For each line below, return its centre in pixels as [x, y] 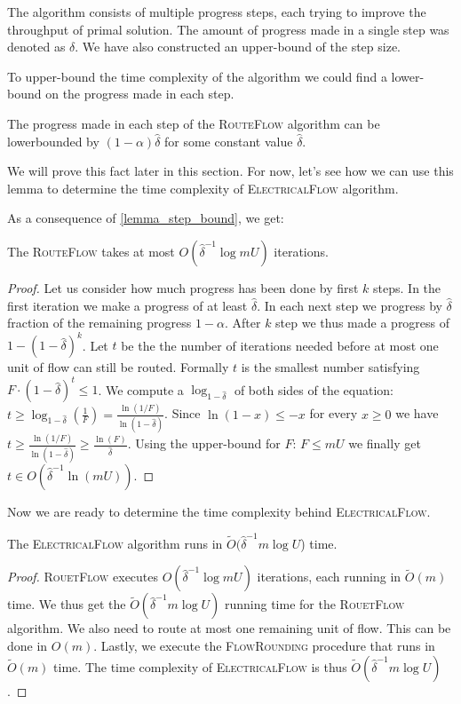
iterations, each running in [329, 577]
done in [28, 646]
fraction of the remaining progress [99, 323]
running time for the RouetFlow [314, 604]
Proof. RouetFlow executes [83, 577]
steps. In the [407, 287]
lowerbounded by [53, 141]
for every [334, 413]
